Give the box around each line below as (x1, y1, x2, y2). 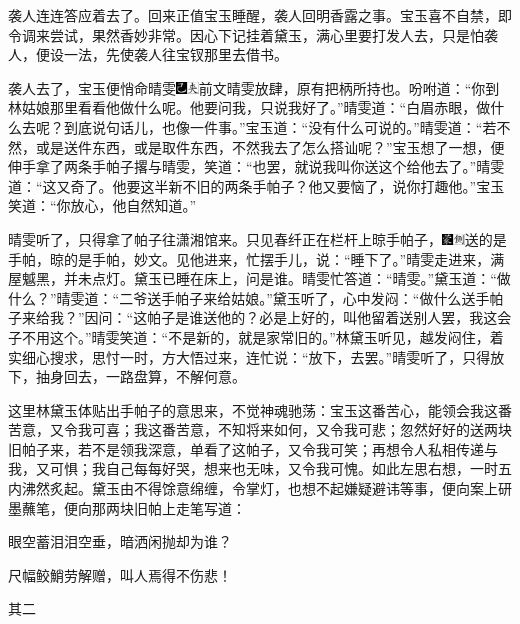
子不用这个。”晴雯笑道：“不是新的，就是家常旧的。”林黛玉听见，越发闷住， (8, 326, 490, 347)
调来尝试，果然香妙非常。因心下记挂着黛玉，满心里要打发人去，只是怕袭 (21, 24, 498, 45)
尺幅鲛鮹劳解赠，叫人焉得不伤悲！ (8, 564, 232, 585)
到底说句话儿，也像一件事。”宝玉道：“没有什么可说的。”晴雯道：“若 (63, 116, 497, 137)
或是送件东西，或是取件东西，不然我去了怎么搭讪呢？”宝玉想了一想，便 (35, 136, 505, 157)
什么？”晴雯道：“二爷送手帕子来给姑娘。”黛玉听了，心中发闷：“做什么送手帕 (8, 287, 504, 308)
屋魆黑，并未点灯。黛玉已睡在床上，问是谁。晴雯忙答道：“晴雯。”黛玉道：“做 (8, 268, 511, 289)
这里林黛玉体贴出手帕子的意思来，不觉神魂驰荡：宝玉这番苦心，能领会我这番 (8, 399, 512, 420)
